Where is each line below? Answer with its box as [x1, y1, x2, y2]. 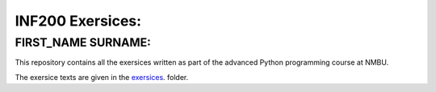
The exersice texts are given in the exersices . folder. [15, 72, 189, 82]
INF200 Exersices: [15, 12, 141, 30]
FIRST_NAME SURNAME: [15, 35, 151, 50]
